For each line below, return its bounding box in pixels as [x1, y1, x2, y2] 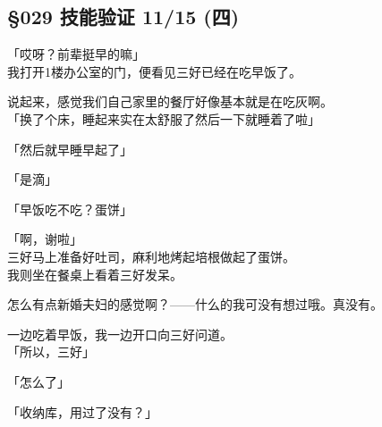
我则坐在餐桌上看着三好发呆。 [7, 264, 183, 283]
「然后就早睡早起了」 [7, 139, 132, 158]
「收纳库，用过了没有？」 [7, 402, 157, 421]
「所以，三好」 [7, 342, 95, 361]
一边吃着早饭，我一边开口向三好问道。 [7, 324, 233, 343]
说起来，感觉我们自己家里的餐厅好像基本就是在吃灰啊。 [7, 92, 333, 111]
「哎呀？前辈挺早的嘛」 [7, 45, 145, 63]
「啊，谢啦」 [7, 230, 82, 248]
